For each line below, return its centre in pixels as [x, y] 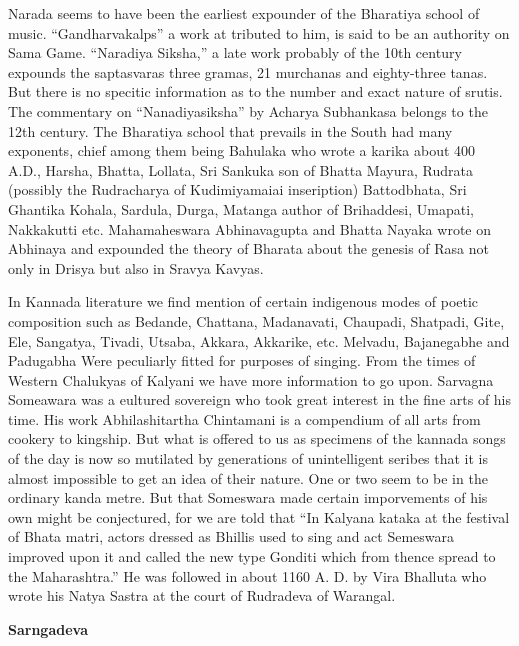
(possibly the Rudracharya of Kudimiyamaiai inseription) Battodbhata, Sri [237, 189]
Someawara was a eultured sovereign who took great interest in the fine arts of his [260, 399]
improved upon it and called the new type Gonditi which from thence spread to [252, 556]
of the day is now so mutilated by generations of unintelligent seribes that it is [248, 458]
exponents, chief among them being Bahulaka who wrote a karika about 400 [242, 150]
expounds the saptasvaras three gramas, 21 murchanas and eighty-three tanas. [248, 71]
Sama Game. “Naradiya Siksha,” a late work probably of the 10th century [235, 52]
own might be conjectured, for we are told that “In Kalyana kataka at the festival [259, 516]
